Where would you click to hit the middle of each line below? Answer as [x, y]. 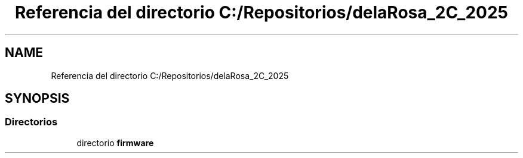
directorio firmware [115, 143]
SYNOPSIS [37, 99]
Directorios [31, 122]
